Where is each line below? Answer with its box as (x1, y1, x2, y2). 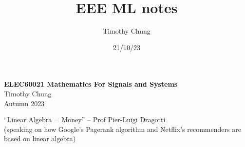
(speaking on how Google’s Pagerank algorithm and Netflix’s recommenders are (4, 124, 241, 134)
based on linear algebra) (4, 133, 76, 144)
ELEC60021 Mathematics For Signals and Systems (4, 79, 178, 89)
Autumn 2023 (4, 98, 45, 108)
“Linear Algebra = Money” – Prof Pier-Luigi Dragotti (4, 114, 166, 125)
